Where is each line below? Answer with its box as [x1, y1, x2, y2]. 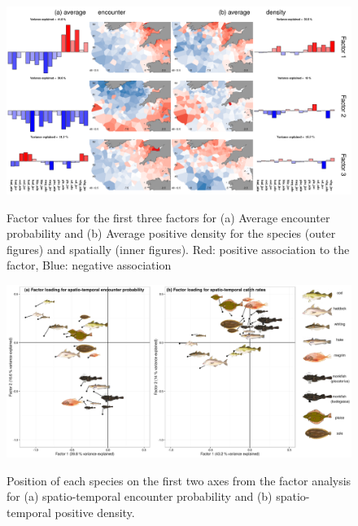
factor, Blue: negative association [7, 256, 172, 274]
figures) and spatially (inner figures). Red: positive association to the [7, 240, 350, 257]
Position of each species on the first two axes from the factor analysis [7, 471, 351, 489]
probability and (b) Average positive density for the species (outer [7, 225, 336, 242]
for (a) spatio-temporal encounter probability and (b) [7, 488, 273, 505]
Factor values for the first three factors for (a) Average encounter [7, 208, 330, 226]
